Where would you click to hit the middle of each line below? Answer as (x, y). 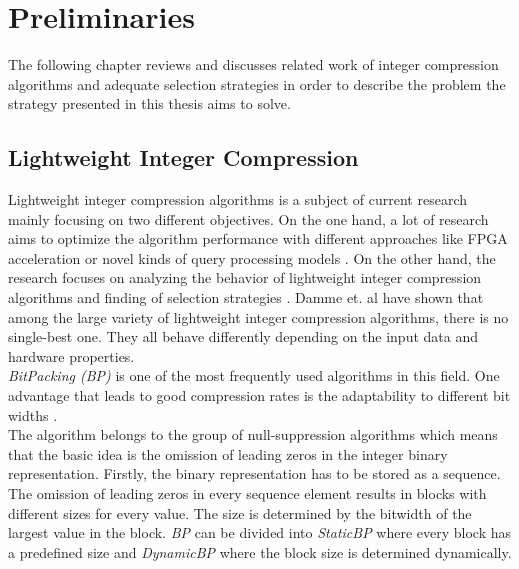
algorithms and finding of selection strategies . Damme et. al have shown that (246, 297)
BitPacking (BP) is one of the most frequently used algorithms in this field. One (254, 375)
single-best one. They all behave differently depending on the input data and (243, 336)
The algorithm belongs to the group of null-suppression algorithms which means (253, 434)
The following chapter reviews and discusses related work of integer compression (253, 64)
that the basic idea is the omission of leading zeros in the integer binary (228, 453)
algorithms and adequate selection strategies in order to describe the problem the (257, 83)
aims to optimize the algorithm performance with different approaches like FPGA (258, 238)
